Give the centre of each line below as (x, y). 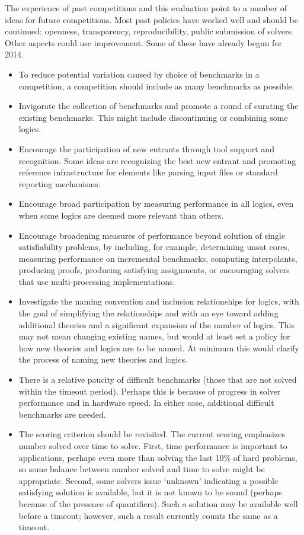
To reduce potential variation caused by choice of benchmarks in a (139, 74)
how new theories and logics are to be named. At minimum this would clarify (159, 347)
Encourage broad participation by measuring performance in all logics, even (156, 204)
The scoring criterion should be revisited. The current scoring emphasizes (152, 434)
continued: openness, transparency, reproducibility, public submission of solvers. (149, 31)
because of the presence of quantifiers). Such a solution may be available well (158, 503)
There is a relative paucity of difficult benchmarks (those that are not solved (158, 379)
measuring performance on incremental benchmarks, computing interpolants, (158, 258)
